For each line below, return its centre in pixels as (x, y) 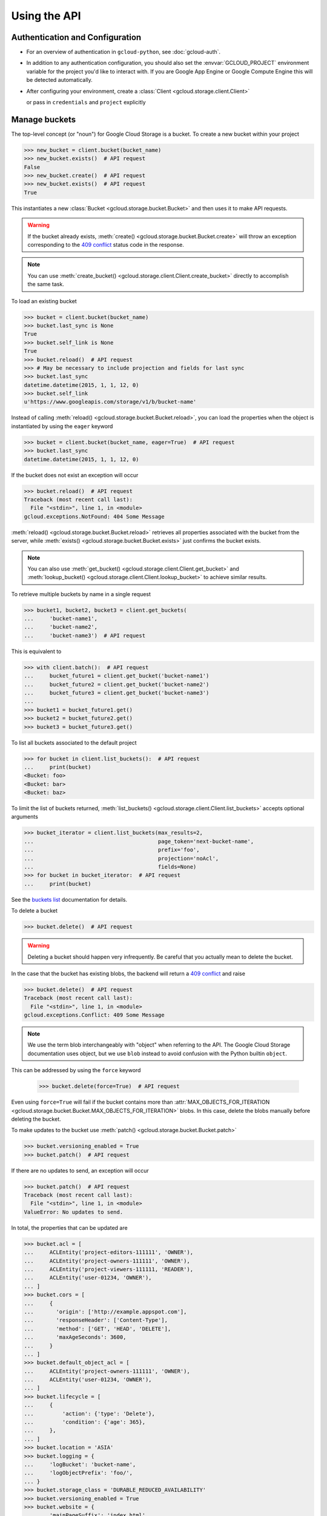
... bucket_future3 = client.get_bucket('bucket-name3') (117, 693)
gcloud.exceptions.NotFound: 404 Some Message (94, 516)
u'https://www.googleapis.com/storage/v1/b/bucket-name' (110, 402)
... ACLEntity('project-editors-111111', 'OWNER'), (109, 1253)
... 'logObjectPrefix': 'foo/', (78, 1473)
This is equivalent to (36, 651)
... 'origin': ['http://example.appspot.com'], (105, 1312)
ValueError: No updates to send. (74, 1212)
